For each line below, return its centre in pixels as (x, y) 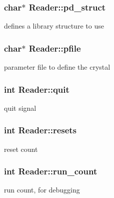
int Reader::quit (37, 89)
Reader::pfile (55, 48)
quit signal (20, 108)
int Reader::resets (40, 130)
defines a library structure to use (54, 26)
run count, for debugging (42, 190)
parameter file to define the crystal (57, 67)
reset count (21, 149)
